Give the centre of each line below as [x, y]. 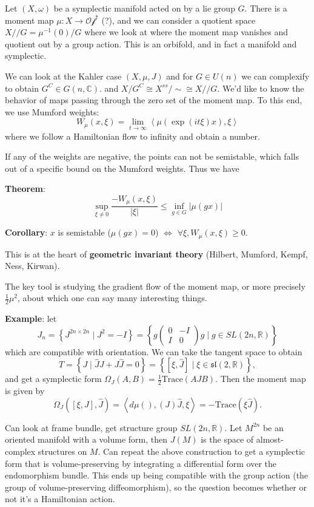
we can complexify [276, 76]
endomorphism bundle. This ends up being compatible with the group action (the [157, 475]
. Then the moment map [261, 379]
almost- [270, 439]
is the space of [227, 439]
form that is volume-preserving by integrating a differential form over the [141, 463]
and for [180, 76]
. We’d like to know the [261, 88]
